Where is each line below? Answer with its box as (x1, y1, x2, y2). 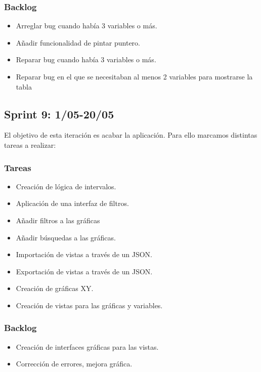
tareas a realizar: (4, 139, 56, 150)
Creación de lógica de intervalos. (16, 181, 116, 191)
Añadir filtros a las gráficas (16, 215, 100, 225)
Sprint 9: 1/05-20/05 (4, 106, 114, 121)
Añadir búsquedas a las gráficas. (16, 232, 116, 242)
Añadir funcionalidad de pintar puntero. (16, 37, 140, 48)
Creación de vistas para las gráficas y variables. (16, 300, 163, 310)
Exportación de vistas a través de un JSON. (16, 266, 153, 276)
